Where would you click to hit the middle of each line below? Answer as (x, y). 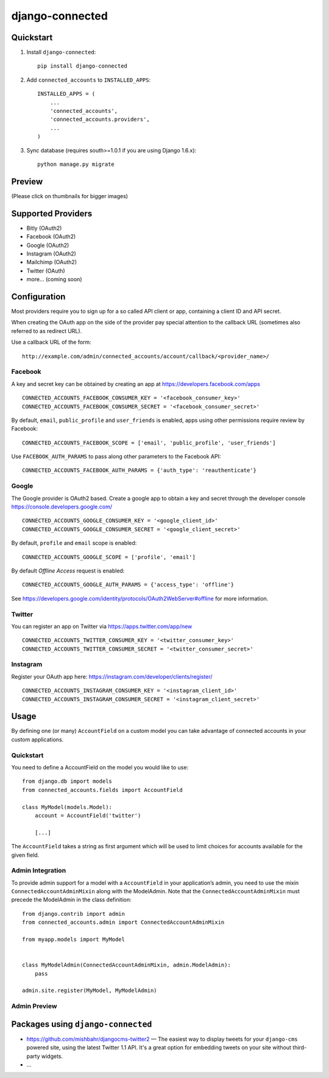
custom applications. (37, 739)
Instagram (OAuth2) (51, 254)
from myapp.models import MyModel (73, 940)
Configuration (38, 297)
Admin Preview (34, 1006)
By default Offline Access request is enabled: (68, 571)
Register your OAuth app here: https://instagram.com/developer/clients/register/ (112, 676)
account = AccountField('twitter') (88, 815)
